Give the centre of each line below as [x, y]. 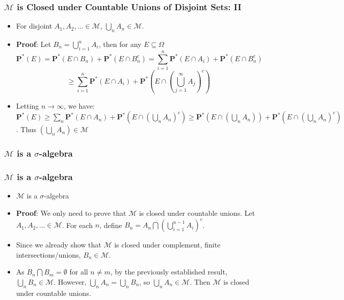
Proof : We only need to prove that [71, 212]
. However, [70, 281]
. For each [77, 225]
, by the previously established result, [169, 272]
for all [79, 272]
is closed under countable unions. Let [197, 212]
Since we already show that [59, 245]
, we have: [79, 105]
